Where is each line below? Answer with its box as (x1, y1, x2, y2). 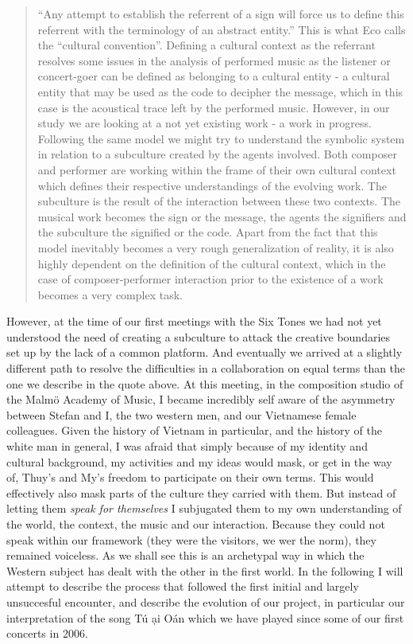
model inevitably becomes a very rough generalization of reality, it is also (37, 239, 394, 256)
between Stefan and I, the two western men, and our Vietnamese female (6, 406, 357, 423)
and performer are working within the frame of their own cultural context (37, 161, 396, 178)
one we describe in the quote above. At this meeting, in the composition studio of (6, 375, 403, 392)
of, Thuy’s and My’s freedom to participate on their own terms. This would (6, 469, 374, 486)
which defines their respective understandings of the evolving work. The (37, 177, 387, 193)
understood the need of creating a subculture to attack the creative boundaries (6, 328, 391, 345)
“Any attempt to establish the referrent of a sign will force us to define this (37, 6, 404, 21)
